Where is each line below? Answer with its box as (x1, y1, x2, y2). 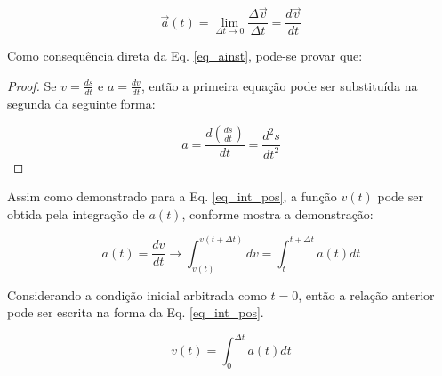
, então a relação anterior (298, 285, 435, 304)
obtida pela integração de (7, 204, 145, 223)
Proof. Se (7, 76, 57, 94)
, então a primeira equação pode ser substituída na (141, 76, 418, 94)
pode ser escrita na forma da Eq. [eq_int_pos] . (7, 303, 264, 322)
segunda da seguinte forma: (7, 94, 156, 112)
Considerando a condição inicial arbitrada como (7, 285, 267, 304)
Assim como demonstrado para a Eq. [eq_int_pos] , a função (7, 187, 337, 206)
